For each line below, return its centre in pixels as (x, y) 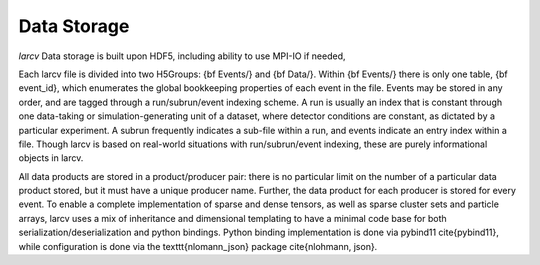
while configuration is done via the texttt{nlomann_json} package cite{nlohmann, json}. (198, 246)
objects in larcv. (51, 158)
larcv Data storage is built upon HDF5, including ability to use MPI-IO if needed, (182, 56)
